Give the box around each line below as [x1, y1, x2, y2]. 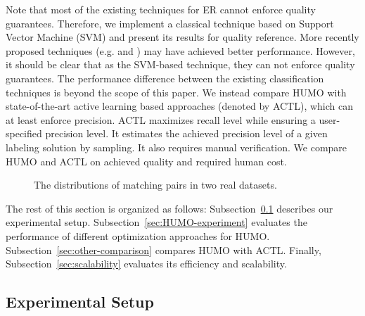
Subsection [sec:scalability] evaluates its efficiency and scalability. [6, 256, 287, 271]
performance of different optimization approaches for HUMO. [6, 228, 270, 243]
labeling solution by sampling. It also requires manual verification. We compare [6, 139, 347, 154]
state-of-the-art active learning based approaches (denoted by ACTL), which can [6, 99, 354, 113]
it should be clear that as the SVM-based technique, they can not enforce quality [6, 57, 355, 72]
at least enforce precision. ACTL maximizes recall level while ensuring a [6, 112, 316, 127]
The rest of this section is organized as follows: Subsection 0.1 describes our [6, 201, 333, 215]
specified [6, 126, 42, 141]
